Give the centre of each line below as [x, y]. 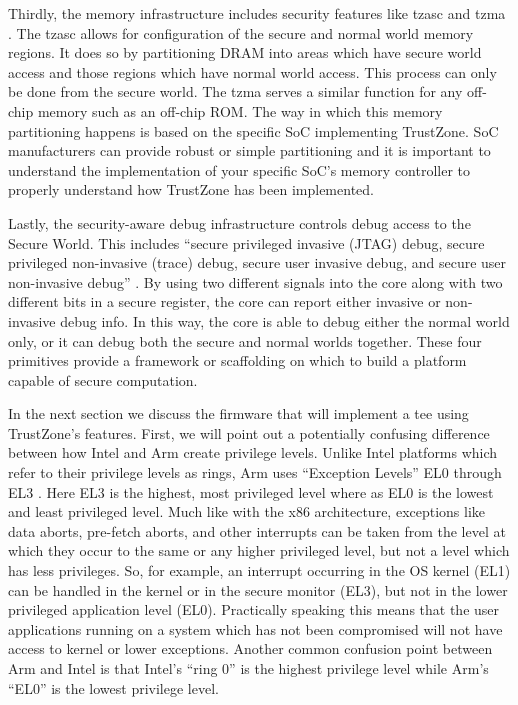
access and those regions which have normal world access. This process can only [252, 71]
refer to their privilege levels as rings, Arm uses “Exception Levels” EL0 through [255, 472]
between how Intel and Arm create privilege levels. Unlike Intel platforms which [253, 452]
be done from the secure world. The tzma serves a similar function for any [235, 91]
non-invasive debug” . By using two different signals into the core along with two [255, 281]
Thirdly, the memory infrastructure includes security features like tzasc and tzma [257, 13]
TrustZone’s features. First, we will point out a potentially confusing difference [249, 432]
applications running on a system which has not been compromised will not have [255, 628]
